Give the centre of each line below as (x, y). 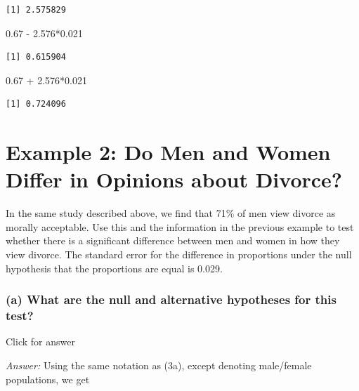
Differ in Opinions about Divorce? (174, 179)
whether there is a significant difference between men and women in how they (173, 240)
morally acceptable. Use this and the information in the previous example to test (180, 226)
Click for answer (40, 342)
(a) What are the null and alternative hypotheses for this (171, 299)
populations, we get (48, 379)
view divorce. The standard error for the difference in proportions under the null (179, 254)
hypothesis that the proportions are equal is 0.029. (114, 268)
